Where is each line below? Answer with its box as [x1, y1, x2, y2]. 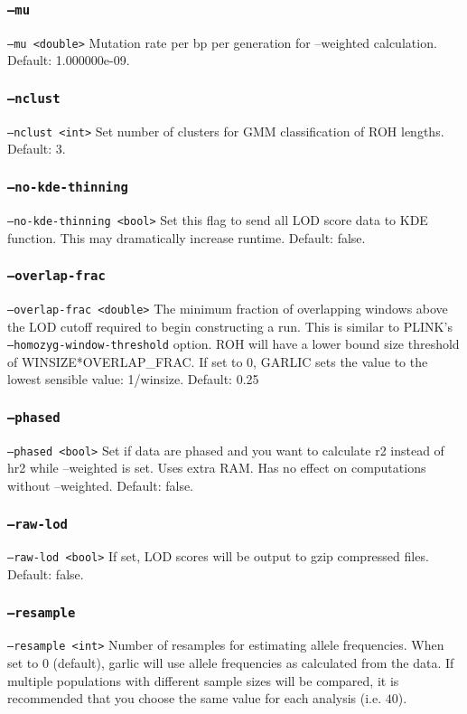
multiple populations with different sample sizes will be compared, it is [7, 671, 399, 690]
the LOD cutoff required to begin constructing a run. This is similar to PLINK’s [7, 316, 453, 335]
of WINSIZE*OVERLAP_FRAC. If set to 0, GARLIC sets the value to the [7, 352, 428, 371]
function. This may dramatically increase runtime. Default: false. [7, 228, 366, 247]
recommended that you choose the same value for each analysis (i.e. [7, 689, 382, 708]
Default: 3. [7, 139, 66, 158]
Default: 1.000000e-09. [7, 51, 130, 70]
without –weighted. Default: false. [7, 476, 194, 494]
